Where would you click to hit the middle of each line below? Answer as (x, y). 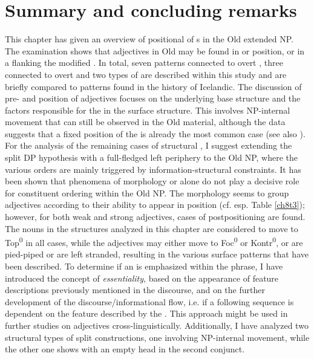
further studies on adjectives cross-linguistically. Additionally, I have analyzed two (157, 325)
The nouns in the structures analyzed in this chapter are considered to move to (152, 228)
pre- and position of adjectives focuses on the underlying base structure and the (153, 98)
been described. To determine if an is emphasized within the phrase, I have (144, 266)
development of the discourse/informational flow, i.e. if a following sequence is (149, 301)
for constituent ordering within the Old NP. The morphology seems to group (147, 192)
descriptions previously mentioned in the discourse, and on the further (135, 290)
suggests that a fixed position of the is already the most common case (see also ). (155, 133)
